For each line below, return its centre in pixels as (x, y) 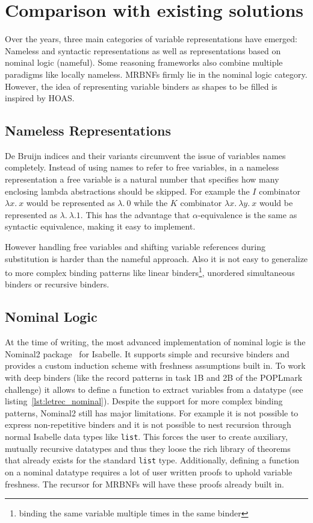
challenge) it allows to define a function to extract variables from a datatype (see (154, 389)
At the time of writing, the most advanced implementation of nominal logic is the (155, 342)
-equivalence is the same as (247, 214)
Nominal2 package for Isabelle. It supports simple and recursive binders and (147, 353)
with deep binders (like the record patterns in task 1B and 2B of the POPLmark (154, 377)
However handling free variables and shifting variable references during (135, 247)
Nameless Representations (88, 130)
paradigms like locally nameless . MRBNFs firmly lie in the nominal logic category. (156, 74)
